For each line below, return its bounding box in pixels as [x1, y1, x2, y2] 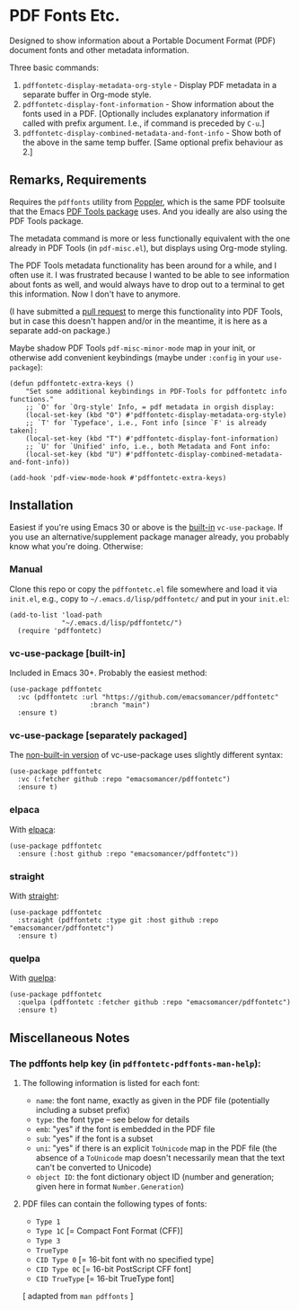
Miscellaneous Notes [9, 1030, 130, 1046]
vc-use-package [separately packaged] [9, 729, 188, 742]
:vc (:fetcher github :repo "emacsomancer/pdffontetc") [17, 775, 231, 784]
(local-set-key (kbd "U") [25, 450, 123, 459]
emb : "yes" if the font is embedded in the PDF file [35, 1124, 215, 1135]
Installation [9, 498, 74, 513]
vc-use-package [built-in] [9, 646, 126, 659]
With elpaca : [9, 824, 57, 834]
